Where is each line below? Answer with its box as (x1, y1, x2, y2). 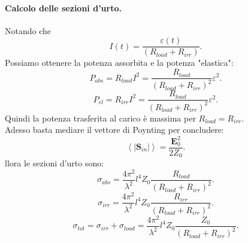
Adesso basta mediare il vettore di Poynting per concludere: (5, 123, 224, 136)
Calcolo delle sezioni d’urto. (5, 1, 122, 14)
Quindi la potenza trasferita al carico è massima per (5, 111, 196, 124)
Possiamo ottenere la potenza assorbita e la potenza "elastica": (5, 56, 234, 69)
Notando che (5, 24, 51, 37)
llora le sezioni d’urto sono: (5, 157, 104, 169)
